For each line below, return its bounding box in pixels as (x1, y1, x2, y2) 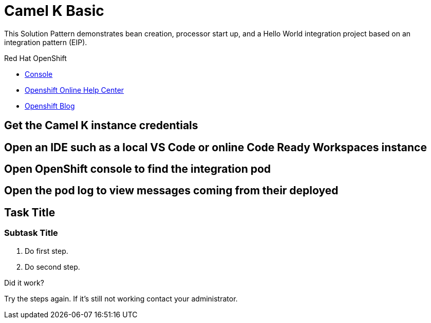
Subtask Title (4, 228, 58, 238)
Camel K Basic (4, 2, 104, 19)
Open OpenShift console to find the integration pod (4, 163, 271, 176)
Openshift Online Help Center (25, 85, 124, 94)
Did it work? (4, 278, 44, 287)
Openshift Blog (25, 101, 75, 110)
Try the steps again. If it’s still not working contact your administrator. (4, 294, 238, 303)
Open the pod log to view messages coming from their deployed (4, 184, 339, 197)
